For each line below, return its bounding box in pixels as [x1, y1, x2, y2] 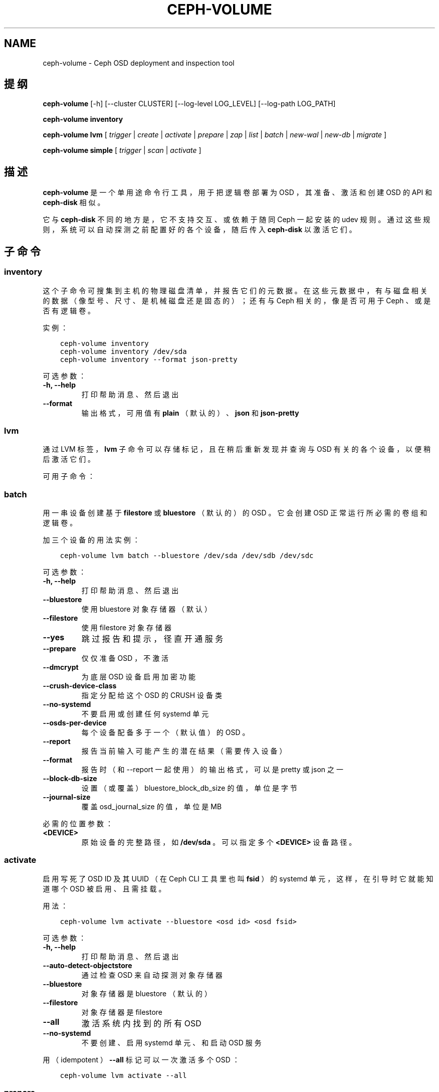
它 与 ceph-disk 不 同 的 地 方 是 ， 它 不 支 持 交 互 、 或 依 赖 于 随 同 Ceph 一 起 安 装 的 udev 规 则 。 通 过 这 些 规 [43, 215, 430, 224]
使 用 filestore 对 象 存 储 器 [81, 623, 171, 632]
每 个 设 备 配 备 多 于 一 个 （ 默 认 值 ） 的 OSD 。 [81, 728, 250, 737]
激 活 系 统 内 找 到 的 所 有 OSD [81, 1018, 201, 1028]
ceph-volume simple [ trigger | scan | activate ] [43, 146, 201, 155]
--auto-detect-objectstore [43, 961, 132, 970]
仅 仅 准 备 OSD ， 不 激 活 [81, 654, 169, 662]
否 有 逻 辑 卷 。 [43, 306, 95, 315]
